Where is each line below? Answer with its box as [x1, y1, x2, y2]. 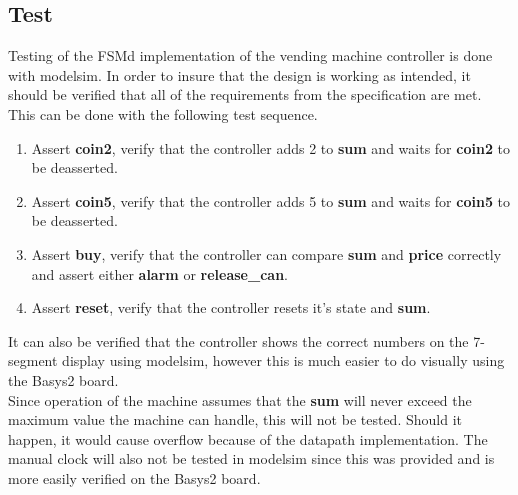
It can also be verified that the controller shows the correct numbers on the [8, 330, 469, 351]
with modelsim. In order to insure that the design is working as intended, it [8, 64, 471, 85]
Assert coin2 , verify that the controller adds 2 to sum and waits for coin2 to [31, 137, 511, 158]
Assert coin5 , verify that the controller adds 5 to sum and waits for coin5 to [31, 190, 511, 211]
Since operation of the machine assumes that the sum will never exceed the [8, 389, 472, 410]
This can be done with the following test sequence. [8, 103, 318, 124]
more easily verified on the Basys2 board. [8, 467, 261, 488]
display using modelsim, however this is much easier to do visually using [62, 350, 505, 371]
